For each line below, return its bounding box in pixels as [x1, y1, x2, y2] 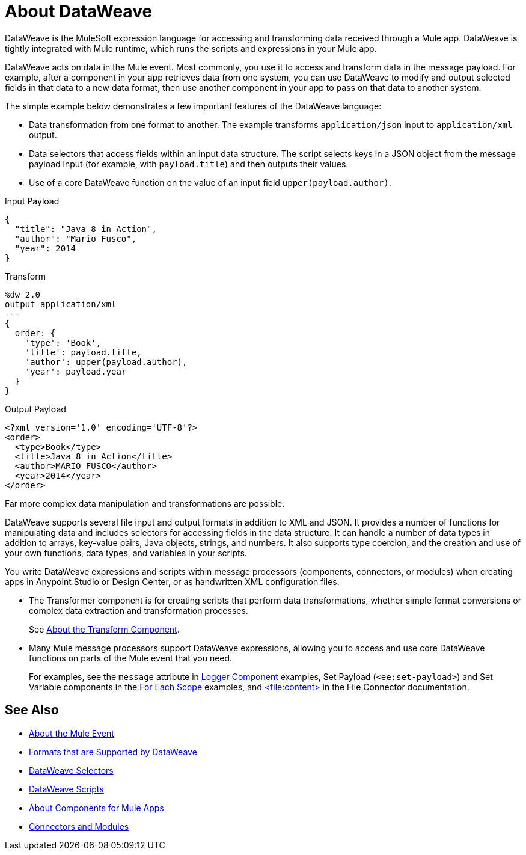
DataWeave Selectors [29, 765, 114, 776]
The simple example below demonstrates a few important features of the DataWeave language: [5, 100, 382, 111]
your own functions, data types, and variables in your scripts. [5, 547, 247, 558]
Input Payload [5, 195, 60, 206]
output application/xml [5, 299, 117, 309]
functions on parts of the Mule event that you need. [29, 652, 233, 663]
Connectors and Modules [29, 821, 129, 832]
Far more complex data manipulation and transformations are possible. [5, 498, 285, 509]
